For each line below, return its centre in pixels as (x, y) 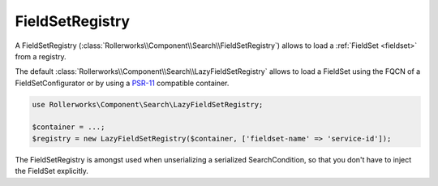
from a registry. (41, 56)
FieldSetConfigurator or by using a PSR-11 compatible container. (122, 83)
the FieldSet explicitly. (52, 171)
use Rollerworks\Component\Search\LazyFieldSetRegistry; (148, 104)
